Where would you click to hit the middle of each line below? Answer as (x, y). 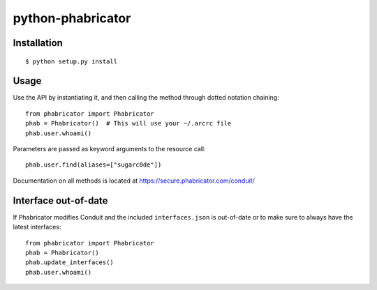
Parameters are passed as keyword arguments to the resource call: (109, 149)
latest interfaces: (37, 227)
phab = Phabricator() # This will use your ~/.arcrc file (128, 123)
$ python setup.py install (72, 61)
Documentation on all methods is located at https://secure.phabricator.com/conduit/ (134, 181)
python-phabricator (72, 18)
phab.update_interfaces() (70, 262)
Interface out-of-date (60, 200)
